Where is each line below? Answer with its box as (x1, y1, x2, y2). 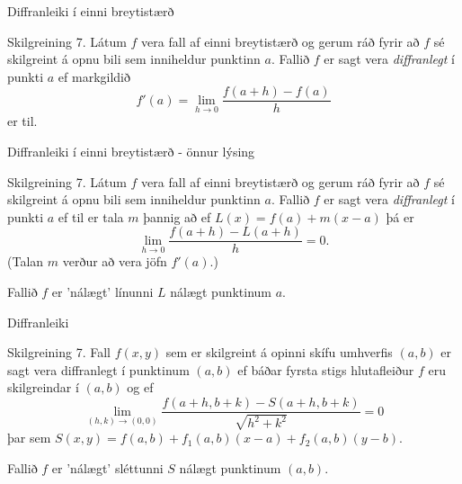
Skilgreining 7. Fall (7, 343, 111, 362)
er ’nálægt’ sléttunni (51, 459, 164, 478)
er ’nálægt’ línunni (51, 282, 154, 301)
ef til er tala (58, 207, 124, 226)
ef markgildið (58, 67, 130, 85)
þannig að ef (143, 207, 211, 226)
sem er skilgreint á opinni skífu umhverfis (165, 343, 393, 362)
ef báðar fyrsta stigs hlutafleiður (237, 360, 414, 379)
